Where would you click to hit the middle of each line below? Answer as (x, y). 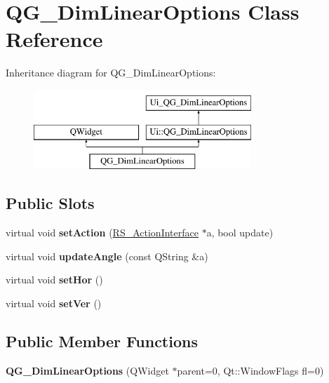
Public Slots (50, 203)
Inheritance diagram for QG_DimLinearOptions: (111, 73)
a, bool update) (240, 233)
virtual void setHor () (54, 280)
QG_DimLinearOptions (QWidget (87, 370)
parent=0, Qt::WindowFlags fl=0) (250, 370)
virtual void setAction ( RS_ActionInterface (102, 233)
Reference (54, 39)
